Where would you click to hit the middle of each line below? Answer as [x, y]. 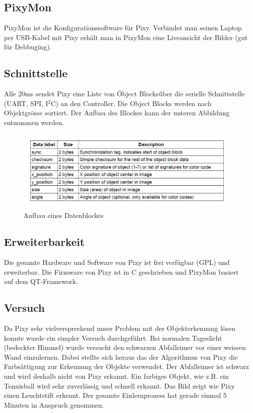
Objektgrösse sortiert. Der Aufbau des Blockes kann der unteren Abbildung [117, 113]
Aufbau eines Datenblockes [64, 215]
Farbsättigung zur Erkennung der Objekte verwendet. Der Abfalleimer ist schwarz [126, 366]
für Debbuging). [28, 47]
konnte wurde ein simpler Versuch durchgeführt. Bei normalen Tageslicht [113, 337]
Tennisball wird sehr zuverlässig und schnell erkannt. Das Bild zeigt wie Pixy [119, 385]
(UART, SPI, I [26, 103]
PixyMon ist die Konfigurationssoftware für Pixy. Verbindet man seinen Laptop [123, 28]
